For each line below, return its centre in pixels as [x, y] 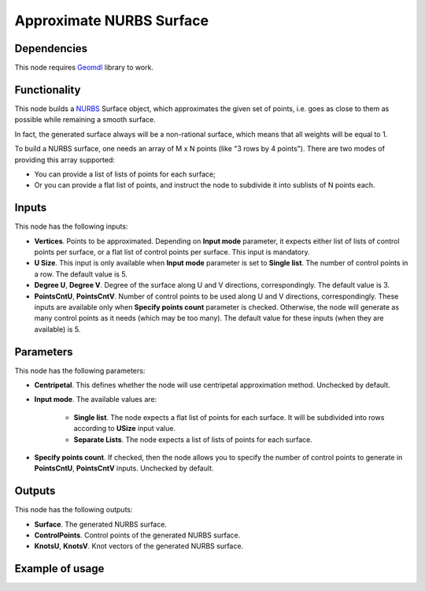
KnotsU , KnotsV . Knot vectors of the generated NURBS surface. [139, 546]
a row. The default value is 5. [81, 274]
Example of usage [59, 569]
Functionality [48, 89]
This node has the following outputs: [74, 510]
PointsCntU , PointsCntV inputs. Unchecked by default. [124, 468]
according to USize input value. [125, 429]
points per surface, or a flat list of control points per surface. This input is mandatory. [172, 252]
